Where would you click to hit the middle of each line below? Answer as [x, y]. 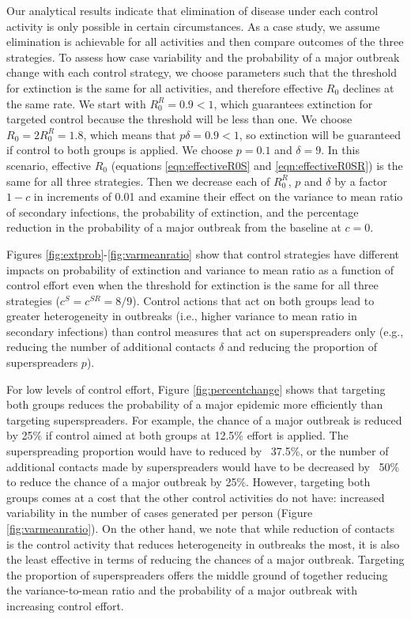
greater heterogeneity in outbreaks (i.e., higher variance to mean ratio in [182, 316]
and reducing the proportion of [302, 347]
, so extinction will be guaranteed [320, 134]
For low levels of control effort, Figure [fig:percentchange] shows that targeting [196, 389]
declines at [368, 87]
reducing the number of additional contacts [111, 347]
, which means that [130, 134]
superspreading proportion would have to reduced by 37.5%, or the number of [198, 451]
